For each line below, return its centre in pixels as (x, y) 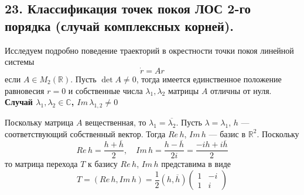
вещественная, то (116, 122)
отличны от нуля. (241, 90)
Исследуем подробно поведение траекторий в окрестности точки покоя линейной (149, 50)
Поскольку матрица (39, 122)
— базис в (227, 133)
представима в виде (196, 164)
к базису (103, 164)
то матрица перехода (41, 164)
